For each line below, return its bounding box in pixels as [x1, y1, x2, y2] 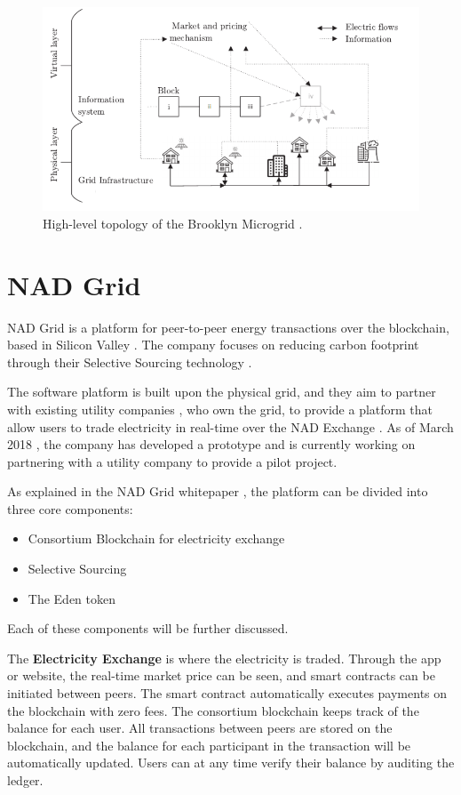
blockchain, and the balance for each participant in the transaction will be [7, 735, 411, 754]
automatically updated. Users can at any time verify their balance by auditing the [7, 753, 455, 772]
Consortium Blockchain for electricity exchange [28, 529, 285, 548]
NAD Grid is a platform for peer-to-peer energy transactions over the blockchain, [7, 317, 449, 336]
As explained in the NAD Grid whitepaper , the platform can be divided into [7, 482, 428, 501]
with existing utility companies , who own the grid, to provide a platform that [7, 399, 433, 418]
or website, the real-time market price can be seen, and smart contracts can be [7, 666, 435, 685]
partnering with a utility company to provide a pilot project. [7, 452, 338, 470]
